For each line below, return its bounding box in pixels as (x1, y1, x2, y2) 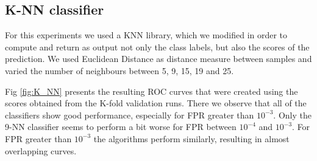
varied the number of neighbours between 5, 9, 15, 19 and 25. (5, 64, 234, 77)
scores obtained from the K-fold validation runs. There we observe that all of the (5, 97, 307, 109)
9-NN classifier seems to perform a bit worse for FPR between (5, 120, 237, 133)
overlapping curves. (5, 144, 77, 157)
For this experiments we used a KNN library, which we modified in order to (5, 29, 288, 41)
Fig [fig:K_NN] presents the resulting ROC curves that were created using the (5, 84, 298, 97)
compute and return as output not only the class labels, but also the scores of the (5, 40, 310, 53)
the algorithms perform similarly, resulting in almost (93, 132, 290, 145)
